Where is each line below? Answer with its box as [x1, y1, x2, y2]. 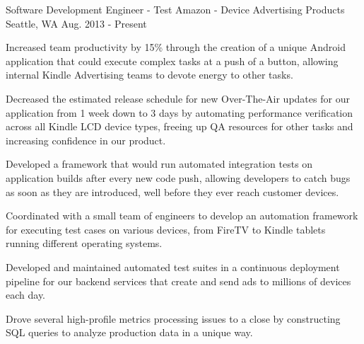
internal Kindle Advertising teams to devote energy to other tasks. [6, 67, 293, 82]
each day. [6, 287, 45, 302]
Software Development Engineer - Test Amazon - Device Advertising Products [6, 2, 345, 16]
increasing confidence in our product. [6, 132, 166, 147]
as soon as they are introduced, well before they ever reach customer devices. [6, 184, 339, 199]
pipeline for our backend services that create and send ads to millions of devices [6, 273, 351, 288]
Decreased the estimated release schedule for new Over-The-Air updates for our [6, 91, 350, 105]
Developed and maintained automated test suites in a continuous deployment [6, 259, 340, 274]
